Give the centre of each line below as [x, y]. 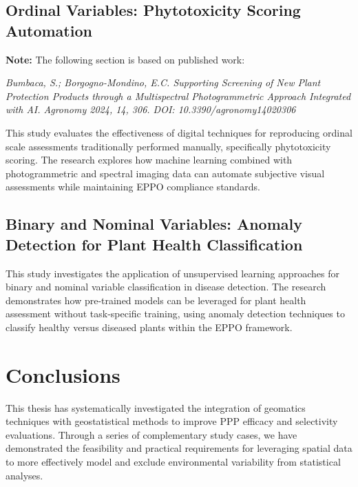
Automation [49, 30]
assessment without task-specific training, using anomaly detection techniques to [175, 314]
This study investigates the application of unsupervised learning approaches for [172, 273]
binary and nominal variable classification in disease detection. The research [166, 287]
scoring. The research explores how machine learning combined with [149, 160]
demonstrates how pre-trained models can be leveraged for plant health [156, 300]
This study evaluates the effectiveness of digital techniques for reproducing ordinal [179, 132]
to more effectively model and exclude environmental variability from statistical [173, 461]
